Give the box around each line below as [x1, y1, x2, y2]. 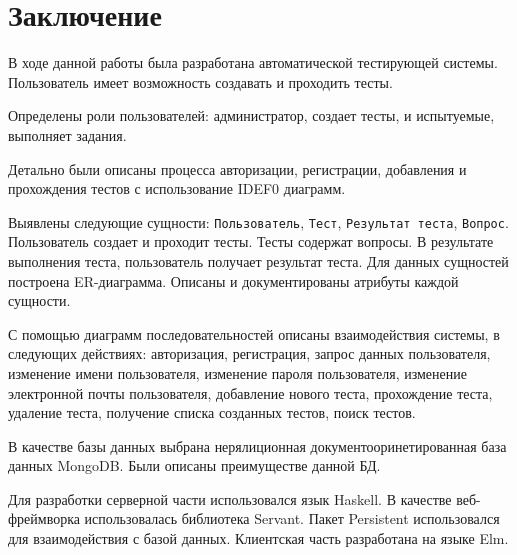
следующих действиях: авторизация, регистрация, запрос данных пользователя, [8, 343, 491, 364]
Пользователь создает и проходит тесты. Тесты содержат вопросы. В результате [8, 231, 494, 252]
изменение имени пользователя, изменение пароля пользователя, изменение [8, 362, 467, 383]
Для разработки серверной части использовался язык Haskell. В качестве [8, 488, 452, 509]
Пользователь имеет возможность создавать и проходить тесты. [8, 71, 393, 92]
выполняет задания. [8, 124, 127, 145]
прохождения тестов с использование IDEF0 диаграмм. [8, 178, 346, 199]
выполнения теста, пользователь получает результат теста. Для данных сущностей [8, 250, 509, 271]
